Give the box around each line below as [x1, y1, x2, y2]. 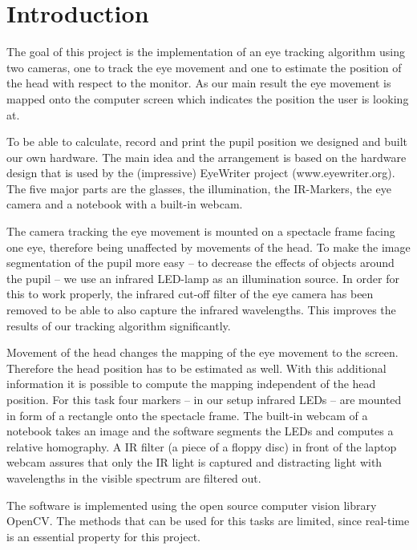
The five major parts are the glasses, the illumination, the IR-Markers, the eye [6, 180, 391, 196]
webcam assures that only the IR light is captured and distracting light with [6, 454, 383, 471]
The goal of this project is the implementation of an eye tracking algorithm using [6, 43, 405, 60]
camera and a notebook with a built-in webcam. [6, 196, 243, 212]
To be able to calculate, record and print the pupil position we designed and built [6, 133, 408, 150]
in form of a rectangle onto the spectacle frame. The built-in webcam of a [6, 406, 368, 423]
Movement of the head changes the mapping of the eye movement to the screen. [6, 344, 399, 361]
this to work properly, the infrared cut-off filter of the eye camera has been [6, 285, 374, 302]
